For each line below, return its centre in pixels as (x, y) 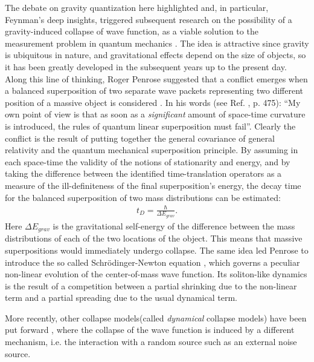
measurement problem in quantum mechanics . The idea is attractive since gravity (157, 43)
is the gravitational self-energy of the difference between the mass (174, 225)
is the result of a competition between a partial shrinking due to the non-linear (151, 285)
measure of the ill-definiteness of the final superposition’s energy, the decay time (153, 185)
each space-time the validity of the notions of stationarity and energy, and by (148, 161)
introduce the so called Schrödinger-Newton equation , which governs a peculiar (152, 262)
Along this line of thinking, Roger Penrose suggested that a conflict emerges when (156, 78)
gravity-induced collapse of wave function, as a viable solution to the (132, 31)
